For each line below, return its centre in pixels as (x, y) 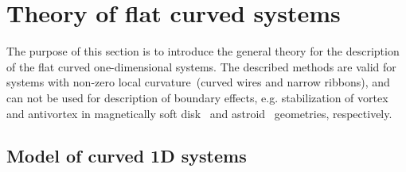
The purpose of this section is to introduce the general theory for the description (203, 51)
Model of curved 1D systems (127, 156)
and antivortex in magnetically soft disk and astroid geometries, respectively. (199, 113)
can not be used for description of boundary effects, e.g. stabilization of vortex (197, 97)
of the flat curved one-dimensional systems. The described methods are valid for (201, 66)
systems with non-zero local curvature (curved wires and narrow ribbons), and (198, 82)
